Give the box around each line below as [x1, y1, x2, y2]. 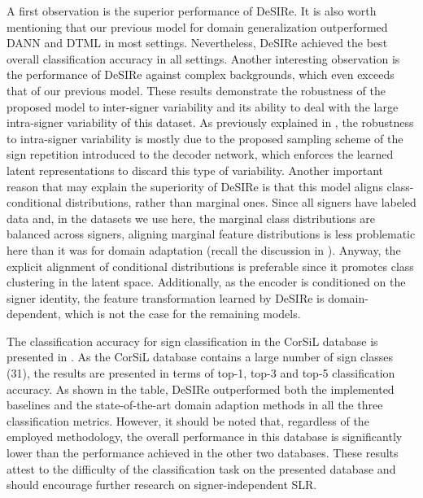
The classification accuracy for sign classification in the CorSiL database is [7, 332, 378, 349]
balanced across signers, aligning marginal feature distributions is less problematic [7, 225, 416, 242]
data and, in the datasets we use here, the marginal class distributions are [7, 209, 375, 226]
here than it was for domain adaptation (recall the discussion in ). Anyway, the [7, 241, 401, 258]
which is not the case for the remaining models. [64, 305, 301, 322]
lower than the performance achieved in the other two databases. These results [7, 444, 399, 461]
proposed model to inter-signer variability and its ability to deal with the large [7, 98, 399, 115]
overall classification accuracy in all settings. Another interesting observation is [7, 50, 400, 67]
